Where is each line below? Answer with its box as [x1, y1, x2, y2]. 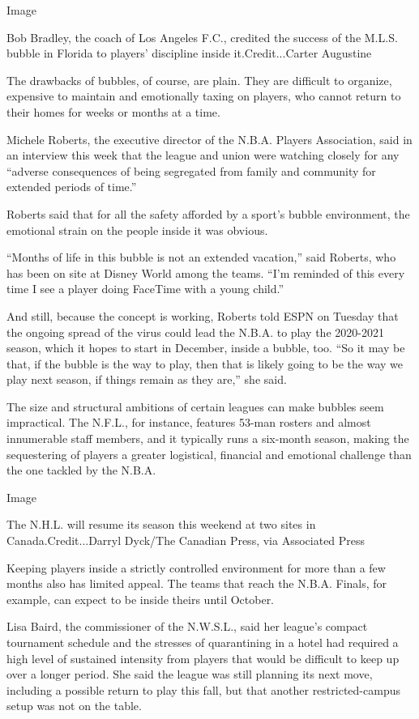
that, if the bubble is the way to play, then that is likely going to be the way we [6, 355, 403, 372]
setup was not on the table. [6, 697, 142, 714]
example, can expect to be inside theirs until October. [6, 590, 275, 607]
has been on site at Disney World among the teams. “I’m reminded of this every [6, 264, 405, 281]
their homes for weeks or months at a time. [6, 103, 220, 120]
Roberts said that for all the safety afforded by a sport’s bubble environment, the [6, 205, 410, 222]
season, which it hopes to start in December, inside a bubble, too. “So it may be [6, 339, 405, 356]
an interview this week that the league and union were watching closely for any [6, 147, 400, 164]
